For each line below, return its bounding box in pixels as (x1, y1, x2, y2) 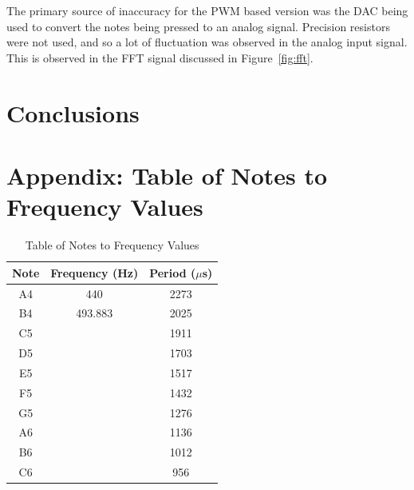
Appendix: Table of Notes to (6, 158, 328, 191)
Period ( (149, 264, 196, 281)
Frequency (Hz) (50, 264, 139, 281)
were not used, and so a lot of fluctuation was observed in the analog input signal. (6, 34, 408, 50)
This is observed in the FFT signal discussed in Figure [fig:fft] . (6, 49, 313, 66)
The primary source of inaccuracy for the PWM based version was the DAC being (6, 2, 408, 18)
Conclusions (6, 96, 140, 129)
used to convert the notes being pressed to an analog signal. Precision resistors (6, 18, 390, 34)
